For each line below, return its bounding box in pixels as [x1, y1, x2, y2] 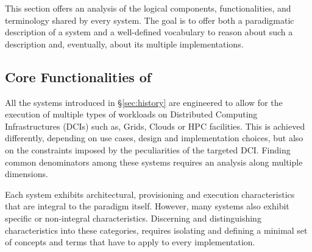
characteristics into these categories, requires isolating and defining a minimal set [5, 223, 308, 236]
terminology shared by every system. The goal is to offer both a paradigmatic [5, 13, 294, 26]
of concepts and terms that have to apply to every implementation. [5, 236, 255, 248]
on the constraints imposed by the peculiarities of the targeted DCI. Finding [5, 143, 291, 156]
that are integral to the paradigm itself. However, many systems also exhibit [5, 200, 289, 212]
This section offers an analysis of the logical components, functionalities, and [5, 2, 291, 14]
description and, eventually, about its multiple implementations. [5, 37, 244, 50]
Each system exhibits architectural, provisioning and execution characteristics [5, 187, 295, 200]
